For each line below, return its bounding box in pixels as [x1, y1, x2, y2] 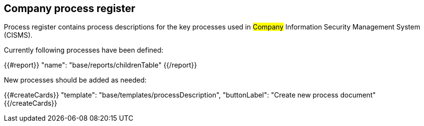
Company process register [4, 2, 135, 14]
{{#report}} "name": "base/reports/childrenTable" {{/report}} [4, 61, 197, 70]
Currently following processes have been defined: [4, 46, 163, 55]
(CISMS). [4, 31, 33, 40]
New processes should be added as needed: [4, 76, 147, 84]
